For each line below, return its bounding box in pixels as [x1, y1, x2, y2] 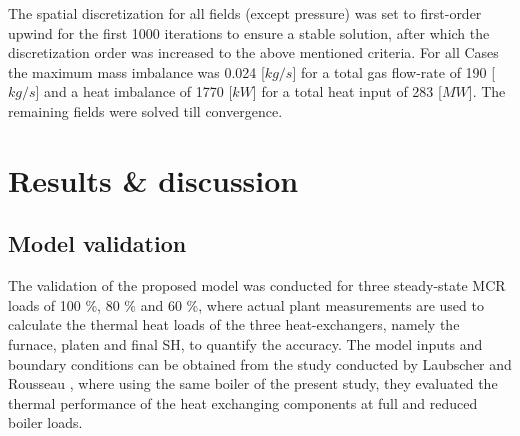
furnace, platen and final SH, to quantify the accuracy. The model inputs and [8, 333, 483, 354]
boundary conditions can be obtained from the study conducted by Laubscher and [8, 353, 512, 374]
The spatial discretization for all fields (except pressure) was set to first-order [8, 3, 482, 23]
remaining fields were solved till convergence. [8, 100, 283, 121]
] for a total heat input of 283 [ [252, 81, 442, 102]
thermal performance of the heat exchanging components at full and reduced [8, 392, 478, 413]
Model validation [8, 228, 187, 259]
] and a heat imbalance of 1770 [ [35, 81, 233, 102]
